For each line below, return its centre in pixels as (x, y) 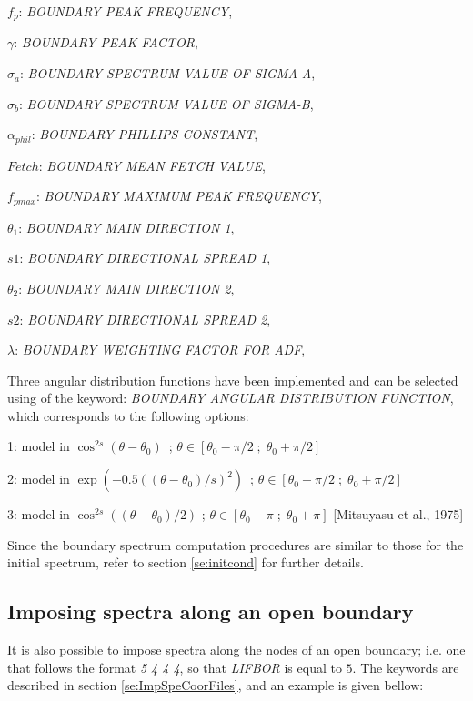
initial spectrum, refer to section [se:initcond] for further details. (186, 562)
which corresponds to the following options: (128, 415)
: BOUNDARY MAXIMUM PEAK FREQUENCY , (179, 196)
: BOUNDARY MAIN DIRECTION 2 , (126, 288)
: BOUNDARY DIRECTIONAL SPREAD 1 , (145, 258)
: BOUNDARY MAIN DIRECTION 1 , (126, 227)
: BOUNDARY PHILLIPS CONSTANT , (145, 134)
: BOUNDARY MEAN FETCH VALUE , (152, 165)
